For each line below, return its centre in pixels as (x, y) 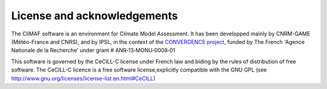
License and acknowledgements (94, 16)
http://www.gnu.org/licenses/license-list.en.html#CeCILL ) (83, 78)
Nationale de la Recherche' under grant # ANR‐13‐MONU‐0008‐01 (93, 51)
